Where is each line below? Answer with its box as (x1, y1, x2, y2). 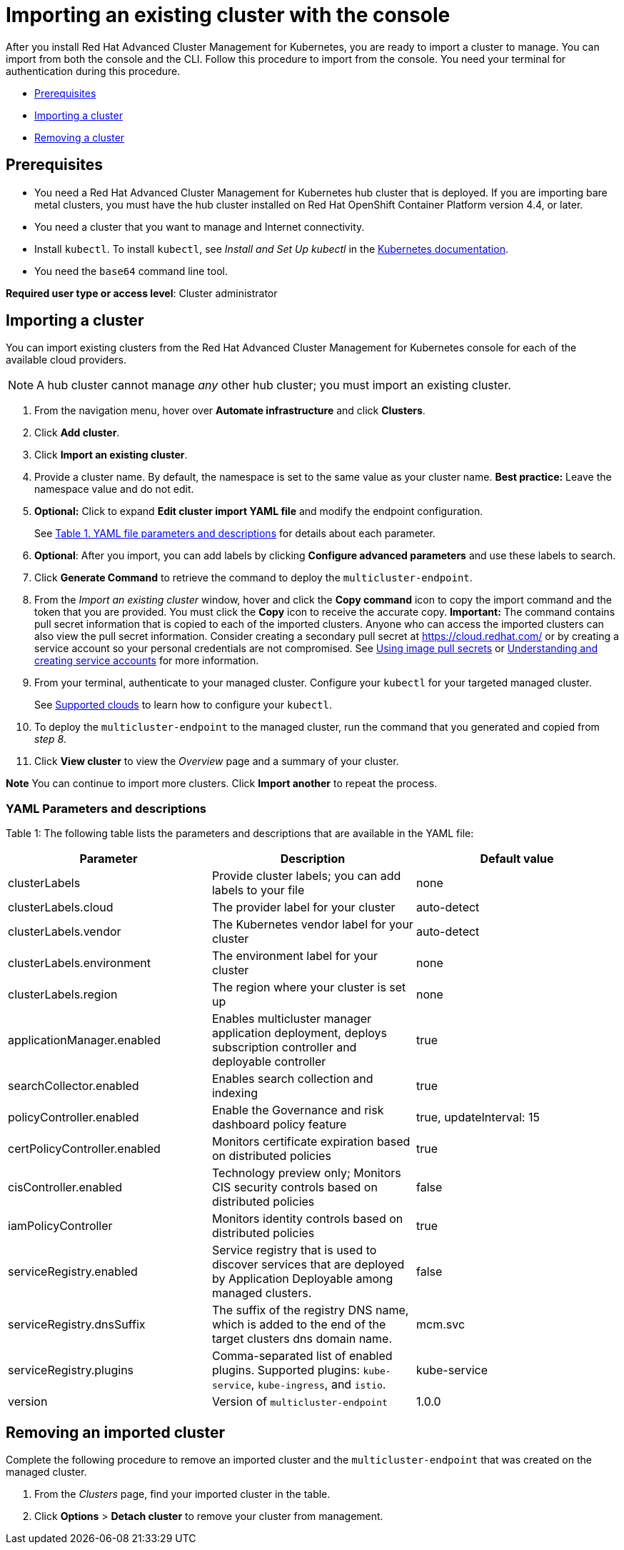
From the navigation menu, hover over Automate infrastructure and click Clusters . (34, 404, 426, 417)
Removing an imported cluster (6, 1423, 226, 1441)
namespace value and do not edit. (34, 483, 194, 496)
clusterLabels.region (8, 987, 118, 1002)
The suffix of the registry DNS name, (211, 1303, 409, 1318)
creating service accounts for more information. (34, 654, 259, 667)
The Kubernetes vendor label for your (211, 917, 413, 932)
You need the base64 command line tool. (34, 264, 228, 277)
